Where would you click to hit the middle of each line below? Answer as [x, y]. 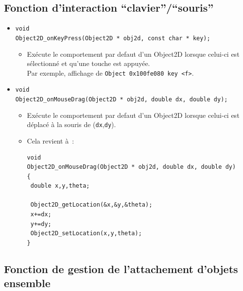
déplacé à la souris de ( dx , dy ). [71, 124]
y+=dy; [41, 224]
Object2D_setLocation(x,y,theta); [86, 234]
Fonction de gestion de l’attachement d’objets [121, 268]
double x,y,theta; [60, 186]
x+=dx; [41, 215]
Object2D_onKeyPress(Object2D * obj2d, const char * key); [113, 38]
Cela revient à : [51, 140]
